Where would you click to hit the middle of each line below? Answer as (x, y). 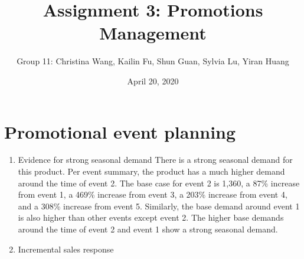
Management (153, 33)
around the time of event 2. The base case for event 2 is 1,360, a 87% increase (159, 183)
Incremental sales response (66, 249)
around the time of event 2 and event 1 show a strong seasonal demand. (148, 229)
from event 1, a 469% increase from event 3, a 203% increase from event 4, (153, 194)
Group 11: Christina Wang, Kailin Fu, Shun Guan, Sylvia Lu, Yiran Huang (153, 61)
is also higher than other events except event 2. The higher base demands (151, 217)
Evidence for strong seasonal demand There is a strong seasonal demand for (155, 160)
